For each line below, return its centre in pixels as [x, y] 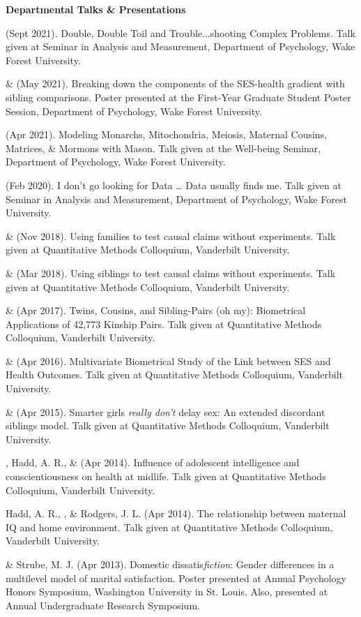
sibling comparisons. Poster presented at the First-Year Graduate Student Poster [178, 97]
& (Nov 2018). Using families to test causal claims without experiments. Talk [171, 236]
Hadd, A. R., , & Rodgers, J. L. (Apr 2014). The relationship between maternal [176, 513]
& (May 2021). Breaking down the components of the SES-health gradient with [175, 83]
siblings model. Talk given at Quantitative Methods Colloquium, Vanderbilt [168, 425]
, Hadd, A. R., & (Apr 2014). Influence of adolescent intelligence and [153, 462]
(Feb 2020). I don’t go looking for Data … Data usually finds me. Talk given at [174, 185]
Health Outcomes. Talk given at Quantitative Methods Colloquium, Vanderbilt [175, 374]
